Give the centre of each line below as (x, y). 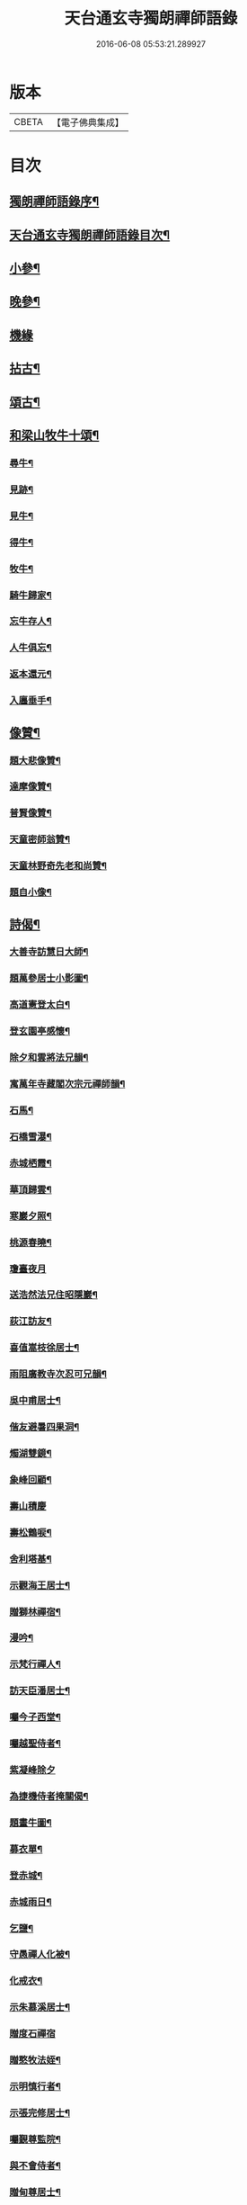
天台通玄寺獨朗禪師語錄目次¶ (90, 235)
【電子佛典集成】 (88, 122)
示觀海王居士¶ (40, 1585)
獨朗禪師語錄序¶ (54, 202)
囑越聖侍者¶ (35, 1743)
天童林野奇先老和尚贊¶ (58, 866)
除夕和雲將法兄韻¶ (49, 1058)
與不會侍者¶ (35, 2165)
